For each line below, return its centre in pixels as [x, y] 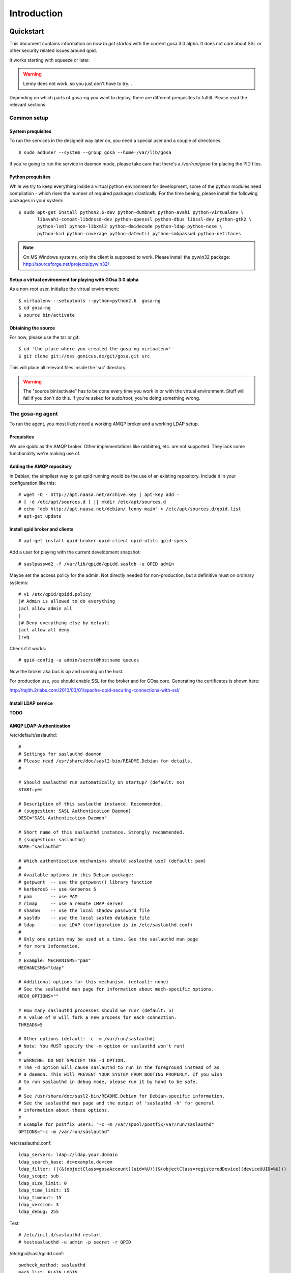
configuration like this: [33, 483]
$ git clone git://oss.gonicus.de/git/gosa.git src [84, 356]
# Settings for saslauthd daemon [60, 754]
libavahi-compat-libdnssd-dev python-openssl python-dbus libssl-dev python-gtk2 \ [144, 219]
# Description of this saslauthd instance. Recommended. [91, 804]
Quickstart [27, 31]
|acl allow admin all [45, 608]
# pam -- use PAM [48, 896]
